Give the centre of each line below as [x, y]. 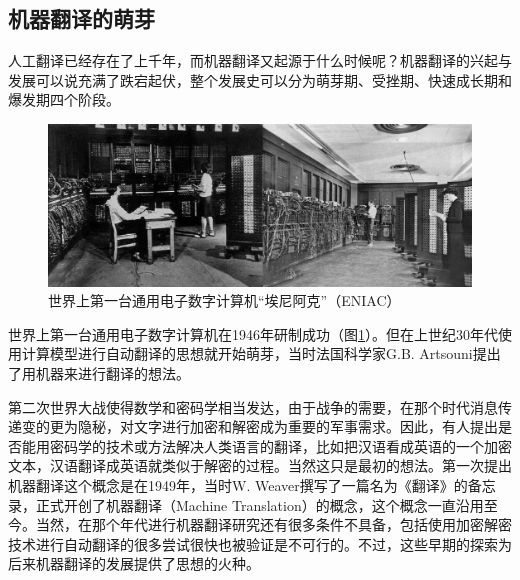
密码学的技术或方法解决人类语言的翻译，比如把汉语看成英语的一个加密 [280, 445]
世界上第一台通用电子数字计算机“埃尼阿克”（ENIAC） [224, 300]
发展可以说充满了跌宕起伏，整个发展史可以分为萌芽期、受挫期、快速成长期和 [260, 79]
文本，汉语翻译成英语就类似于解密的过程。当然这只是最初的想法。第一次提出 [260, 465]
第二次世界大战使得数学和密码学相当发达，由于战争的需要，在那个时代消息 [253, 406]
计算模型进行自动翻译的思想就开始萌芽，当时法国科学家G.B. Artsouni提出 [261, 353]
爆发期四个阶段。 [64, 99]
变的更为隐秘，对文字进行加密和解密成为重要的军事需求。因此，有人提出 [259, 426]
